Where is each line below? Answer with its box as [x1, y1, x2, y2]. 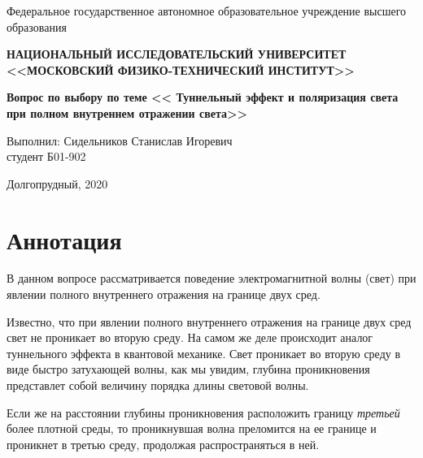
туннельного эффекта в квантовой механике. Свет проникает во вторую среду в [7, 344, 401, 361]
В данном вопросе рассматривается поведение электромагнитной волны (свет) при [7, 270, 416, 287]
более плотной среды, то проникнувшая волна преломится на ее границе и [7, 420, 377, 437]
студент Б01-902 [7, 148, 86, 165]
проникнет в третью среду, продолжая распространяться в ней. [7, 435, 320, 452]
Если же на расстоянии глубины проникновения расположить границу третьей [7, 404, 400, 421]
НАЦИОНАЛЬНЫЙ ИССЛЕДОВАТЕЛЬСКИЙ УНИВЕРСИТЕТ [7, 45, 347, 63]
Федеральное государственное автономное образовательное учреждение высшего [7, 2, 407, 19]
